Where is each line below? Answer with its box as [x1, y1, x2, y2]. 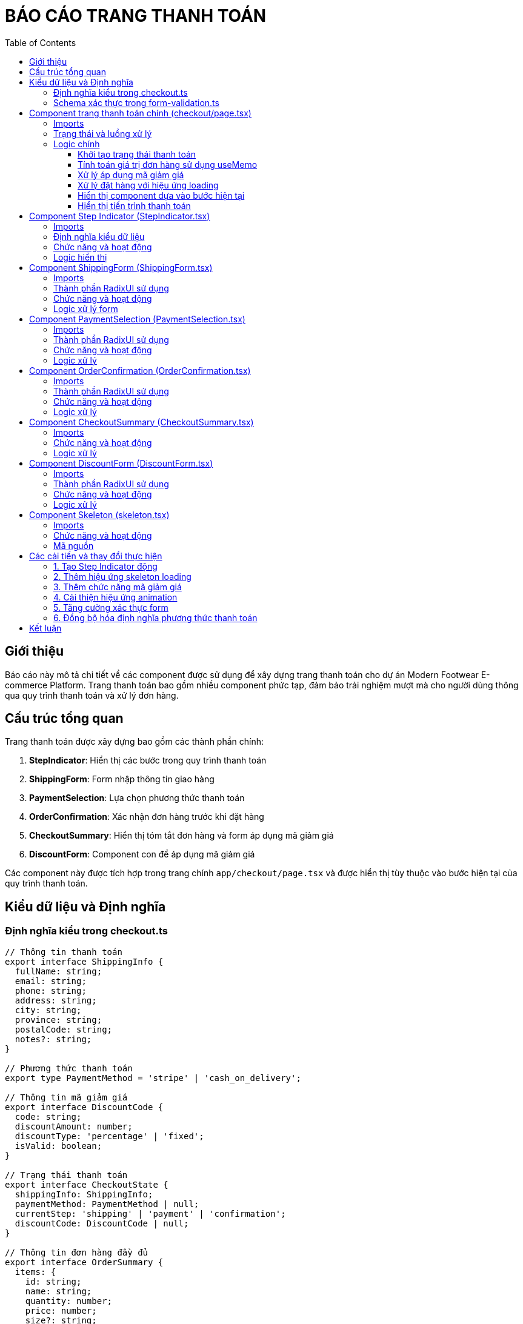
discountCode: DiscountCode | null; [15, 1218, 189, 1228]
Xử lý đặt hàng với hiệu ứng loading [78, 179, 219, 190]
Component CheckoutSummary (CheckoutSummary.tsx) [29, 416, 254, 427]
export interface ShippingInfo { [5, 956, 164, 966]
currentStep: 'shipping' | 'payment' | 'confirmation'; [15, 1208, 286, 1219]
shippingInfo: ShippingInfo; [15, 1189, 153, 1199]
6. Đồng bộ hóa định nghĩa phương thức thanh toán [53, 612, 258, 623]
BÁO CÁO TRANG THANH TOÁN [5, 5, 267, 26]
